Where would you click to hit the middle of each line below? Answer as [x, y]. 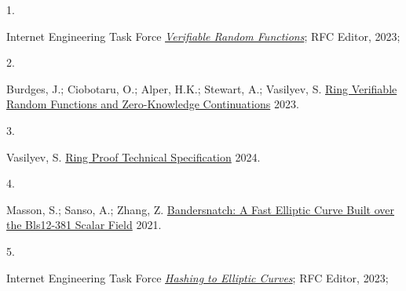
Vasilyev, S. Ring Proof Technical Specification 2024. [134, 156]
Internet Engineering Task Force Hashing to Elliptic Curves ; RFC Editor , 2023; [198, 277]
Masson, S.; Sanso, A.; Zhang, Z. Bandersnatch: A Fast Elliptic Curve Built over [201, 209]
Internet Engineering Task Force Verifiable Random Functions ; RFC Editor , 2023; [203, 36]
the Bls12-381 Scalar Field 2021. [84, 225]
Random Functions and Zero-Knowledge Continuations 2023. [153, 104]
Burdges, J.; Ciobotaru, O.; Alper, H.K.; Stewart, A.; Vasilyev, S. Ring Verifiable [202, 88]
